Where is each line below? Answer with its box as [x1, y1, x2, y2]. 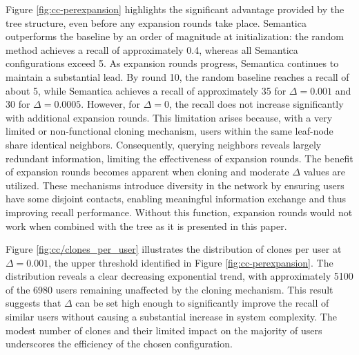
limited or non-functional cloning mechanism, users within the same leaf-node [6, 124, 333, 138]
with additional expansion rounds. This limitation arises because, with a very [6, 110, 333, 124]
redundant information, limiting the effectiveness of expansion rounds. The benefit [6, 151, 353, 165]
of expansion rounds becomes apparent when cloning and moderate [6, 164, 289, 179]
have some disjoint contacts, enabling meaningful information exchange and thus [6, 191, 347, 206]
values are [303, 164, 346, 179]
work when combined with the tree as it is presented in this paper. [6, 218, 287, 233]
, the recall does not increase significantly [168, 97, 344, 111]
